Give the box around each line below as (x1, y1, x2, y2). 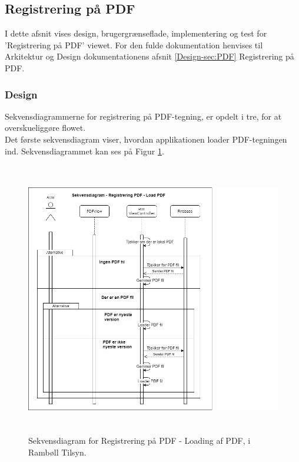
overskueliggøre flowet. (5, 121, 86, 134)
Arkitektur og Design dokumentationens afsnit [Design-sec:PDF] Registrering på (5, 50, 294, 62)
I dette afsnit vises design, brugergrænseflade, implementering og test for (5, 27, 267, 39)
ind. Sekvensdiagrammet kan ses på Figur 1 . (5, 144, 164, 157)
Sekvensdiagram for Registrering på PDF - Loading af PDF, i (28, 434, 251, 447)
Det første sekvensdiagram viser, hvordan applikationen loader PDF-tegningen (5, 133, 287, 145)
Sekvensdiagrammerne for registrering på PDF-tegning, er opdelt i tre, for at (5, 110, 282, 122)
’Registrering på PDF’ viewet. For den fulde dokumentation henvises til (5, 38, 263, 51)
